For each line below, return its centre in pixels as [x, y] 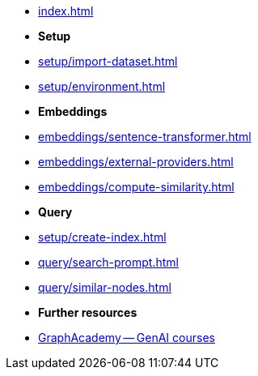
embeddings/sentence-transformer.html [145, 137]
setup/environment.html [102, 86]
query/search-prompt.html [108, 262]
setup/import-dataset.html [108, 61]
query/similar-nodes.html [105, 287]
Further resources [88, 312]
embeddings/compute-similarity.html [136, 187]
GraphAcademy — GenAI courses [127, 338]
